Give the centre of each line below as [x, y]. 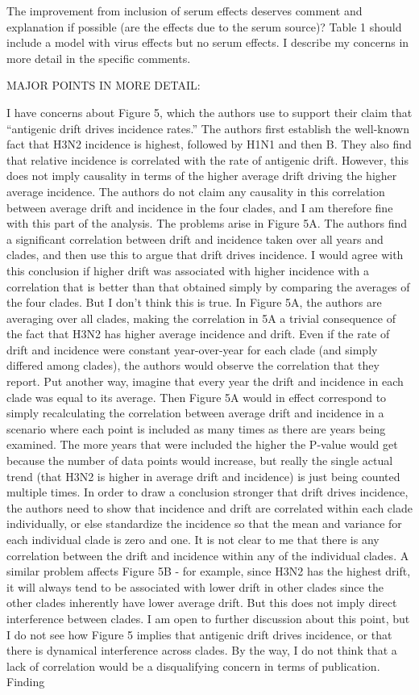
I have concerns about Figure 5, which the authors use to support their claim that [209, 112]
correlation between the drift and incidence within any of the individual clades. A [208, 555]
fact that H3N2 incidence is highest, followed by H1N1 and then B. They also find [209, 144]
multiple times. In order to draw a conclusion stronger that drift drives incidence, [207, 492]
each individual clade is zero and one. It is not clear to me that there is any [193, 539]
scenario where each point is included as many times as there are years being [196, 428]
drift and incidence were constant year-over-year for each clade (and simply [192, 349]
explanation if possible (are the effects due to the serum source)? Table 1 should [204, 26]
